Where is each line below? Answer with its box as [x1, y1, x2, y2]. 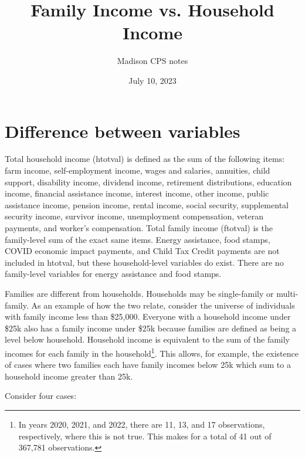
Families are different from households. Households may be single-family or [5, 287, 274, 299]
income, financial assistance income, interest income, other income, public [5, 187, 269, 199]
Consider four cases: [5, 390, 77, 402]
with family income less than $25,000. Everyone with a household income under [5, 310, 291, 323]
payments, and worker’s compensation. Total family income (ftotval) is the [5, 222, 273, 233]
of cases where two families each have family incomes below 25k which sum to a [5, 358, 291, 371]
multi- [276, 287, 299, 299]
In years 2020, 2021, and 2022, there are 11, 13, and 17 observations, [18, 418, 265, 430]
